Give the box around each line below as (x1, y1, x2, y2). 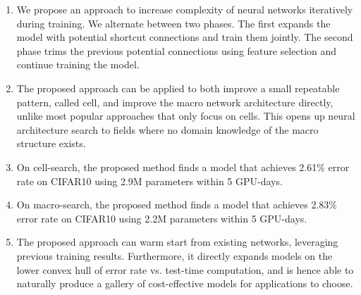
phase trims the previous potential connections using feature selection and (16, 43, 337, 58)
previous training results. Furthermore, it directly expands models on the (16, 248, 333, 263)
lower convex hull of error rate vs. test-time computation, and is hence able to (16, 262, 354, 277)
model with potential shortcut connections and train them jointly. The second (16, 30, 353, 44)
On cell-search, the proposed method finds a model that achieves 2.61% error (16, 159, 350, 174)
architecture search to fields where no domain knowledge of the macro (16, 122, 319, 137)
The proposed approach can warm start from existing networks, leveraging (16, 234, 338, 249)
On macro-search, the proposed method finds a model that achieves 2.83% (16, 197, 338, 212)
